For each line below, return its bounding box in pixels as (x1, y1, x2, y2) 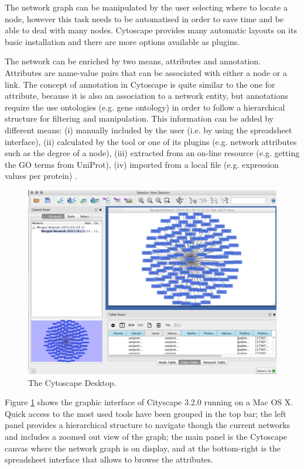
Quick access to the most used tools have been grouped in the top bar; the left (5, 407, 286, 419)
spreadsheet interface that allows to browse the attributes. (5, 453, 213, 465)
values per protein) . (5, 170, 77, 182)
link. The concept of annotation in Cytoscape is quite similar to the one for (5, 78, 275, 90)
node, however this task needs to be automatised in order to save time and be (5, 12, 284, 25)
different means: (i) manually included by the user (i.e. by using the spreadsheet (5, 123, 292, 136)
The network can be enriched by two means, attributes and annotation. (5, 55, 261, 67)
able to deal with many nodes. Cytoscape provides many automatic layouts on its (5, 24, 297, 36)
